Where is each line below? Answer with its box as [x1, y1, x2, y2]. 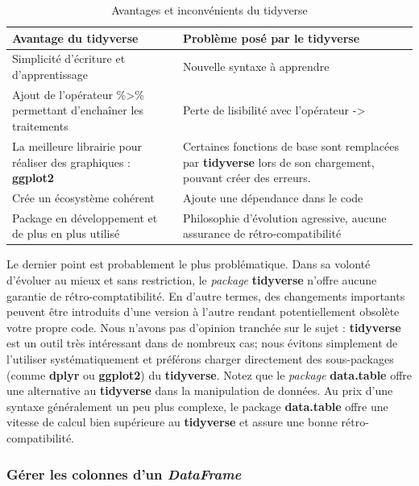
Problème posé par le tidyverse [182, 29, 360, 46]
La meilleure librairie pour [12, 137, 142, 154]
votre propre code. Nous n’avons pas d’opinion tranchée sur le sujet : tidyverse [6, 318, 401, 335]
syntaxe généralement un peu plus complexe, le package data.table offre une [6, 397, 388, 414]
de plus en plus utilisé [12, 225, 120, 242]
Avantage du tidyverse [12, 29, 139, 46]
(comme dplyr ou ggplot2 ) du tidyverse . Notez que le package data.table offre [6, 366, 413, 383]
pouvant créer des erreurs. [182, 169, 311, 186]
